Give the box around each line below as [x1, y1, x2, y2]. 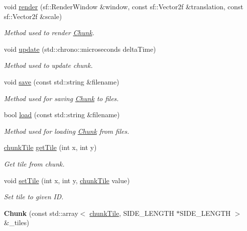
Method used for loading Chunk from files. [4, 126, 129, 136]
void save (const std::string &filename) [4, 76, 119, 86]
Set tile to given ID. [4, 191, 64, 202]
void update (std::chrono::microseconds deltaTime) [4, 43, 156, 54]
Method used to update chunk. [4, 60, 93, 70]
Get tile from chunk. [4, 158, 65, 168]
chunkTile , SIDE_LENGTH [90, 208, 174, 218]
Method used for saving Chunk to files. [4, 93, 119, 103]
